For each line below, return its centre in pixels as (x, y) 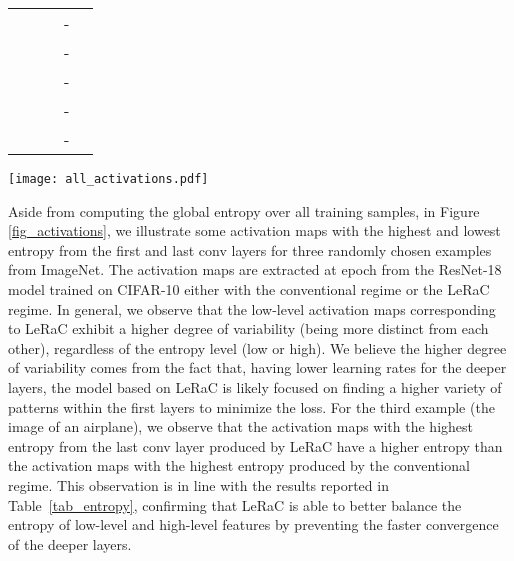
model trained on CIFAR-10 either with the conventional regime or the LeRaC (249, 289)
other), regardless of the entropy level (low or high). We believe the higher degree (257, 347)
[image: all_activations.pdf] (108, 179)
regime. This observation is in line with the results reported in (198, 484)
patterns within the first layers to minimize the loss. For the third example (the (251, 406)
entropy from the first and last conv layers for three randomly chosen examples (250, 249)
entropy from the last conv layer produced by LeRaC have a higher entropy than (255, 445)
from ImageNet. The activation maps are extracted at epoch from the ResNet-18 (255, 269)
